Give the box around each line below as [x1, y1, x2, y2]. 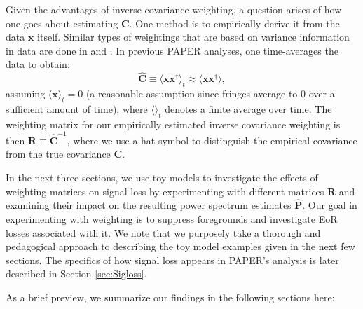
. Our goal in [302, 198, 357, 212]
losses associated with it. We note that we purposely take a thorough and [6, 225, 321, 240]
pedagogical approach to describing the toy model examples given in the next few [6, 239, 355, 254]
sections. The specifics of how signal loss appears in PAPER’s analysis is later [6, 252, 339, 267]
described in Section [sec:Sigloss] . [6, 266, 147, 281]
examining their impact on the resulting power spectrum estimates [6, 198, 292, 212]
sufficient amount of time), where [6, 101, 148, 116]
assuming [6, 85, 46, 100]
